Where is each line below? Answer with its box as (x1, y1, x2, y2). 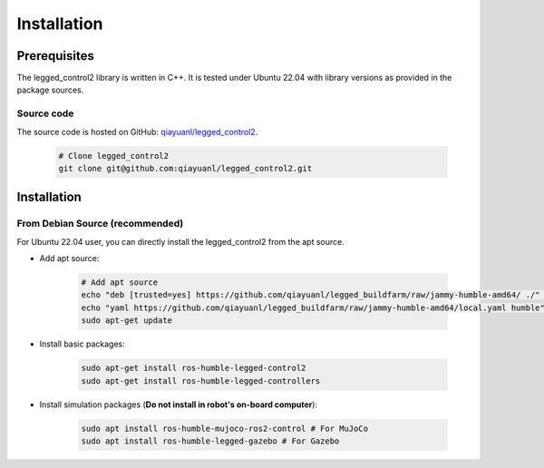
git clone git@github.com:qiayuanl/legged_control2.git (58, 163, 313, 173)
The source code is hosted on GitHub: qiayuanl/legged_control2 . (16, 126, 258, 137)
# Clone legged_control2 (58, 151, 170, 161)
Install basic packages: (39, 338, 126, 349)
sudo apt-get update (81, 316, 172, 326)
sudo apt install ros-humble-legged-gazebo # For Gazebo (81, 435, 340, 446)
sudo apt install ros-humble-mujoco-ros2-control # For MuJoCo (81, 423, 369, 434)
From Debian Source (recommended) (16, 218, 184, 230)
